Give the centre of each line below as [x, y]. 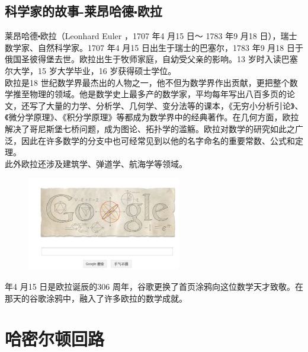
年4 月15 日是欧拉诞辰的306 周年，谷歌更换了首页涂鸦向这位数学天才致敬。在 [154, 287]
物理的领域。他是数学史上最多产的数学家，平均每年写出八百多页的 [158, 94]
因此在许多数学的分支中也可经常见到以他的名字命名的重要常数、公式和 [158, 140]
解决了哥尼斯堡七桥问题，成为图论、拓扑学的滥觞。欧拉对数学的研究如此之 [150, 128]
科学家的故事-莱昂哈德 [70, 11]
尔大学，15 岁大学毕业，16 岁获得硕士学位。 [91, 70]
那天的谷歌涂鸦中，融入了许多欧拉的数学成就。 [96, 298]
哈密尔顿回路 [55, 339]
